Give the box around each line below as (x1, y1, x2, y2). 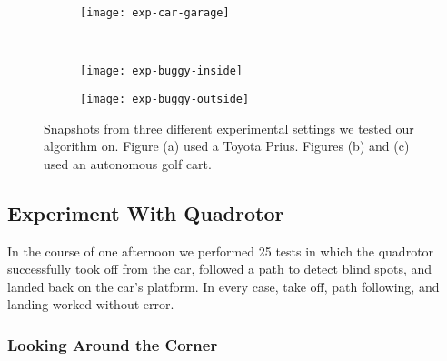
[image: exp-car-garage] (80, 6, 230, 19)
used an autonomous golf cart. (44, 154, 212, 173)
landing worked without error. (7, 295, 174, 314)
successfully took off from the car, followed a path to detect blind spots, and (7, 259, 432, 278)
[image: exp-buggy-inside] (80, 65, 243, 78)
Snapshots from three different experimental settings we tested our (44, 118, 414, 137)
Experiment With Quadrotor (7, 198, 284, 226)
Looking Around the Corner (7, 333, 218, 356)
